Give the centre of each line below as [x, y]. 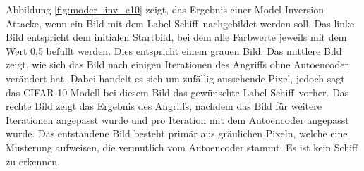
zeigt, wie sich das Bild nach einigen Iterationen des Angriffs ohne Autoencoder [177, 64]
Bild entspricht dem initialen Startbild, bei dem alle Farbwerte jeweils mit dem [176, 37]
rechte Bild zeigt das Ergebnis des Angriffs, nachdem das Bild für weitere [164, 106]
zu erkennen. [33, 161]
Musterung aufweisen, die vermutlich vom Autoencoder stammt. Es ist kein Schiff [182, 147]
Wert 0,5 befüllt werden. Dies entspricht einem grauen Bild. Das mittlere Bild [174, 50]
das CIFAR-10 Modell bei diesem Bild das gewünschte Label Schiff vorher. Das [177, 92]
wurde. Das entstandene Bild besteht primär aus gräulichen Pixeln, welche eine [177, 133]
